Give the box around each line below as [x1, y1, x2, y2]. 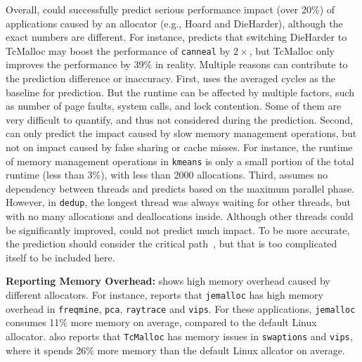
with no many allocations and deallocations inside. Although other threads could [6, 209, 354, 224]
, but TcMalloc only [249, 43, 335, 58]
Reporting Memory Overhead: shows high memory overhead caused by [6, 273, 330, 288]
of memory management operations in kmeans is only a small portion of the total [6, 153, 354, 168]
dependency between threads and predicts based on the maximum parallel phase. [6, 181, 355, 195]
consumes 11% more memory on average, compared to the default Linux [6, 315, 317, 330]
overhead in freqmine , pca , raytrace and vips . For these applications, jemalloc [6, 301, 356, 316]
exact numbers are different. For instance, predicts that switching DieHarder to [6, 30, 347, 44]
